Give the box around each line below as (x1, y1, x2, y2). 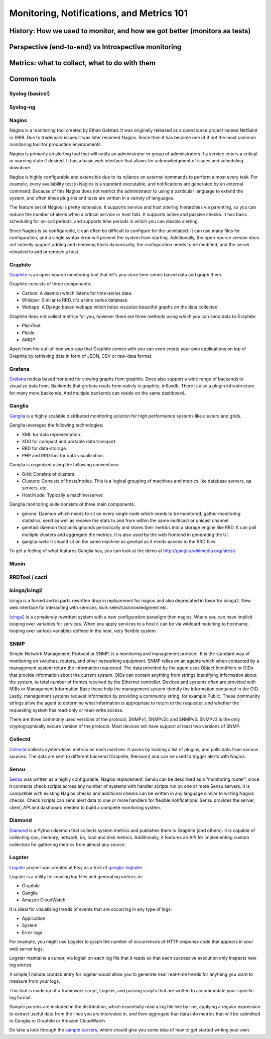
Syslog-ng (9, 103, 36, 111)
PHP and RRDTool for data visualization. (22, 452, 104, 458)
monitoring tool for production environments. (9, 141, 102, 148)
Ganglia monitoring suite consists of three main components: (9, 501, 135, 507)
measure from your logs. (9, 978, 60, 984)
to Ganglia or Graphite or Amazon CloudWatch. (9, 1018, 106, 1024)
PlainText (22, 323, 41, 329)
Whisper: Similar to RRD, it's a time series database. (22, 297, 129, 303)
